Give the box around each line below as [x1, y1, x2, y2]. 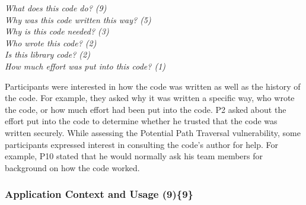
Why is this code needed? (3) [5, 25, 109, 37]
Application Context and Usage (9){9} [5, 187, 194, 201]
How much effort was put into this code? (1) [5, 59, 166, 72]
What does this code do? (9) [5, 2, 107, 14]
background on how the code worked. [5, 161, 140, 174]
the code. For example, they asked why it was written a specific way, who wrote [5, 92, 295, 104]
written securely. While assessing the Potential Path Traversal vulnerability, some [5, 126, 301, 138]
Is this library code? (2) [5, 48, 90, 61]
